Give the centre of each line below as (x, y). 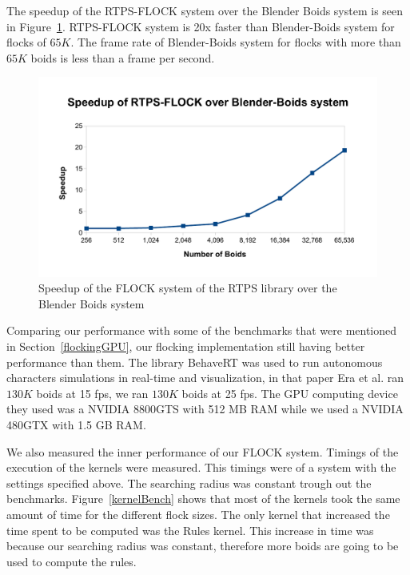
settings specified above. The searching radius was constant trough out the (189, 483)
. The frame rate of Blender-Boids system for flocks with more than (236, 42)
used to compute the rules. (72, 561)
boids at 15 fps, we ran (92, 393)
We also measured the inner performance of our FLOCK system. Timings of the (203, 451)
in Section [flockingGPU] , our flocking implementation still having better (186, 346)
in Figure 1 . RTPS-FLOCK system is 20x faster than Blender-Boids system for (201, 26)
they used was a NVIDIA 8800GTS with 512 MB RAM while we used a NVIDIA (205, 409)
